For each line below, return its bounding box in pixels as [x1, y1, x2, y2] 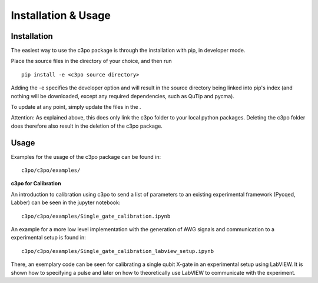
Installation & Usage [11, 9, 111, 22]
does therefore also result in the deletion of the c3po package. [11, 122, 163, 129]
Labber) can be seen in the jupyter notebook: [11, 199, 121, 206]
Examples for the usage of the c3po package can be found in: [11, 153, 161, 160]
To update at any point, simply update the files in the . [11, 104, 141, 111]
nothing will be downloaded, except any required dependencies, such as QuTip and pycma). [11, 92, 235, 99]
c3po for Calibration [11, 180, 61, 187]
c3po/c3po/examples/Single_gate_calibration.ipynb [21, 212, 171, 219]
